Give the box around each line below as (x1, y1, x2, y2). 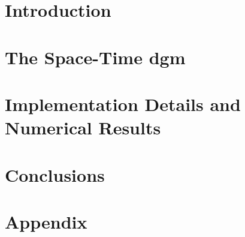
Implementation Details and (5, 91, 241, 116)
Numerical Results (5, 115, 161, 140)
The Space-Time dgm (5, 44, 186, 69)
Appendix (5, 209, 87, 233)
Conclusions (5, 162, 105, 187)
